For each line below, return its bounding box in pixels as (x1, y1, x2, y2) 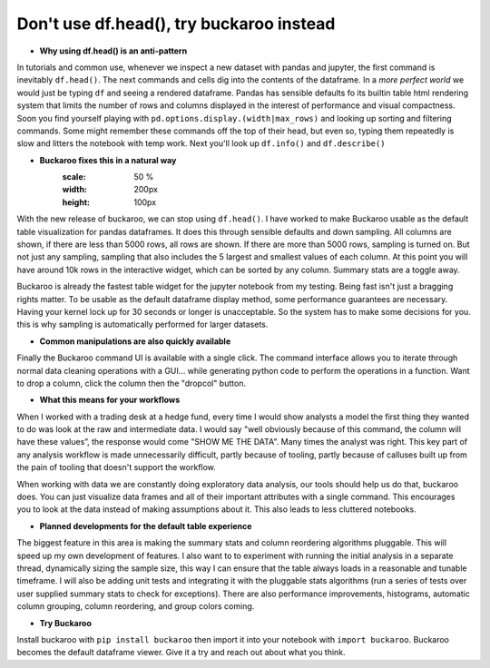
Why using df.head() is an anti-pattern (39, 45, 188, 56)
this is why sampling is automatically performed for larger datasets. (16, 319, 269, 330)
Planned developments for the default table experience (39, 520, 252, 531)
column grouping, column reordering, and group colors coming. (16, 601, 255, 612)
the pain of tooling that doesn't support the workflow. (16, 462, 217, 473)
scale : (62, 172, 86, 182)
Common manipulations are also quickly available (39, 336, 231, 347)
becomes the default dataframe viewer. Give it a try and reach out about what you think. (16, 647, 346, 658)
